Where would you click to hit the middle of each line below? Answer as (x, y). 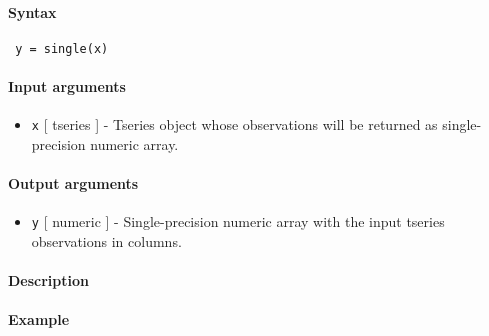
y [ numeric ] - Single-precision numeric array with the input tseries (238, 221)
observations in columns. (106, 240)
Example (39, 319)
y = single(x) (62, 48)
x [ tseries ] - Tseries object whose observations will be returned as (234, 124)
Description (49, 280)
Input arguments (67, 86)
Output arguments (73, 183)
